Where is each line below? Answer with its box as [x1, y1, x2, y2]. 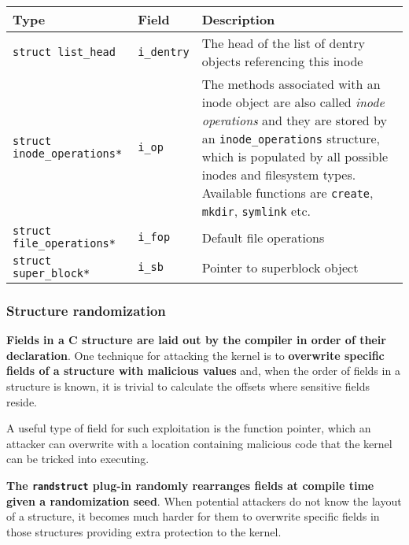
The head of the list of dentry [201, 34, 365, 52]
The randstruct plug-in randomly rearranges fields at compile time [6, 476, 374, 493]
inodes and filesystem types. [201, 165, 356, 184]
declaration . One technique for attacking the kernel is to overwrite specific [6, 347, 385, 363]
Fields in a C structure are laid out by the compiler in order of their [6, 332, 386, 348]
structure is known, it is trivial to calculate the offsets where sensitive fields [6, 378, 370, 394]
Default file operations [201, 228, 325, 247]
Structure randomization [6, 300, 166, 320]
